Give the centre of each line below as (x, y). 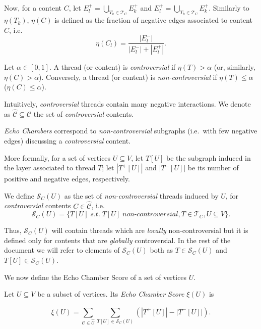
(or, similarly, (235, 67)
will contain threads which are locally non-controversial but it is (150, 230)
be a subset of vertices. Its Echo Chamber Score (111, 294)
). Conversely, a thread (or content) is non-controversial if (128, 77)
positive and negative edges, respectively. (67, 179)
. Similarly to (229, 8)
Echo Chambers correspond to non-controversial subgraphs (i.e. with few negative (131, 131)
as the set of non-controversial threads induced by (141, 195)
